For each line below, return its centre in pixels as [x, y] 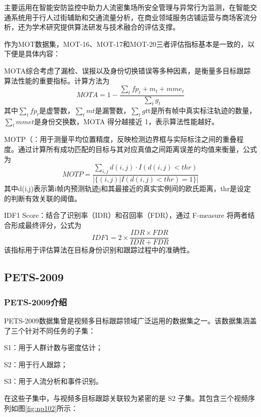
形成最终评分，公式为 [46, 225]
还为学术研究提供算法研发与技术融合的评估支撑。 [99, 27]
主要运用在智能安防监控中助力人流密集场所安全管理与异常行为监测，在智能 [127, 7]
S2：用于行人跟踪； [36, 364]
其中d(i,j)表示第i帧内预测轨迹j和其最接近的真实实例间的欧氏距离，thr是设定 [127, 188]
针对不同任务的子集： [60, 330]
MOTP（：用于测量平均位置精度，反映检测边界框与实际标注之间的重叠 [120, 139]
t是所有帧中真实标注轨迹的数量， [202, 110]
